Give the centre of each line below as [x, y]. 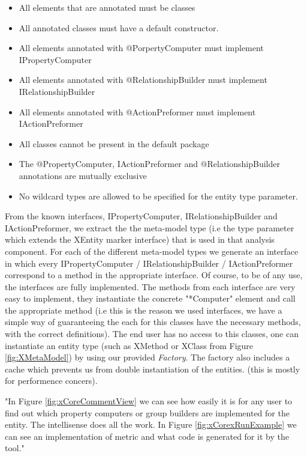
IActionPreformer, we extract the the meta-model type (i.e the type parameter [150, 227]
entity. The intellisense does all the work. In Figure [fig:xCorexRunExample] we [151, 424]
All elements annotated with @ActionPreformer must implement [137, 111]
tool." [15, 448]
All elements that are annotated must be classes [107, 7]
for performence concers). [51, 381]
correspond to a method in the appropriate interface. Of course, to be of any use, [154, 275]
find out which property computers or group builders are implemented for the [147, 412]
